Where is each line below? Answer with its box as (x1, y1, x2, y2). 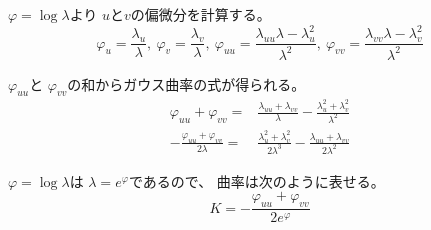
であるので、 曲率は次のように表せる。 (128, 170, 385, 191)
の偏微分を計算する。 (130, 4, 271, 24)
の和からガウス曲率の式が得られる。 (67, 73, 306, 94)
